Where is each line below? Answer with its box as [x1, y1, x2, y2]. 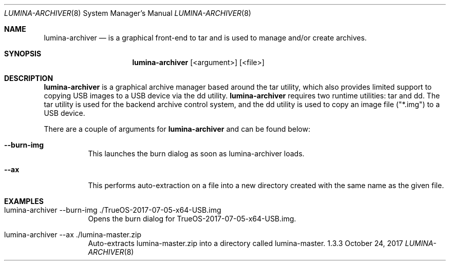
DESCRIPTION [4, 74, 53, 83]
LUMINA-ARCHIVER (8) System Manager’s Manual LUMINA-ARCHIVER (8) [4, 9, 251, 17]
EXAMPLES [4, 197, 44, 206]
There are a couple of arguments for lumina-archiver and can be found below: [44, 125, 310, 133]
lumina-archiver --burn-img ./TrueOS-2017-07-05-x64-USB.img [4, 206, 221, 214]
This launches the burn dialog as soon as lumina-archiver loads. [88, 149, 305, 158]
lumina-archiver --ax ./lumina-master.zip [4, 230, 141, 239]
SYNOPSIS [4, 49, 42, 58]
